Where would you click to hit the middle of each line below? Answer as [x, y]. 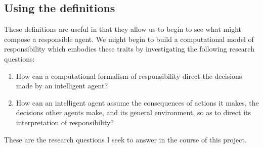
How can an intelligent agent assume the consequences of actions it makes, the [137, 102]
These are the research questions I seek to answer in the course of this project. [125, 139]
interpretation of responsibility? [65, 122]
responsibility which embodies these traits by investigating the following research [129, 49]
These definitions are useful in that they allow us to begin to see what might [123, 29]
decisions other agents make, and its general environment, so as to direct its [133, 112]
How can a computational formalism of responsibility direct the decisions [129, 76]
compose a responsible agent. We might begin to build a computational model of [129, 39]
